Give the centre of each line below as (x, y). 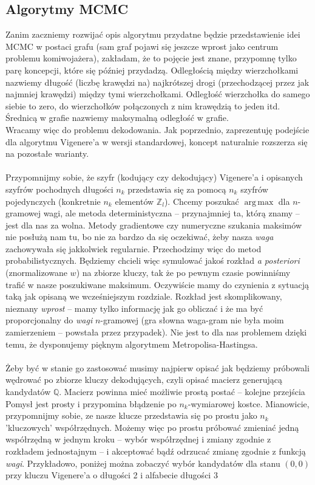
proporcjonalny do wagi (49, 320)
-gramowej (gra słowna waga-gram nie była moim (192, 320)
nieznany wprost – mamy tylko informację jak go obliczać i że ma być (134, 308)
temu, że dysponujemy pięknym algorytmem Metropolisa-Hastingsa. (132, 344)
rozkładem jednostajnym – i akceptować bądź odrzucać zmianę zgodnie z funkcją (156, 451)
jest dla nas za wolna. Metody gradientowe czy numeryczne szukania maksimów (154, 225)
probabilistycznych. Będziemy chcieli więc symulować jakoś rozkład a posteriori (153, 260)
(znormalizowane (36, 273)
